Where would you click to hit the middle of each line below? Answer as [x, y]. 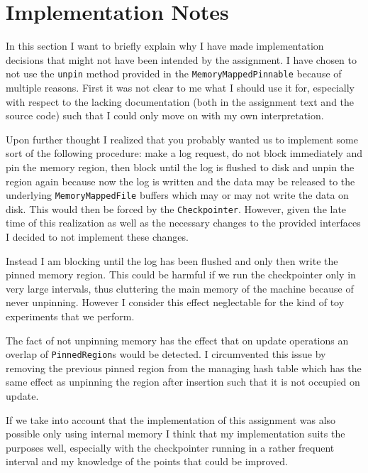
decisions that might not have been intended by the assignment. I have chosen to [182, 59]
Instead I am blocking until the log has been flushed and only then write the [172, 260]
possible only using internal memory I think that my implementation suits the [175, 434]
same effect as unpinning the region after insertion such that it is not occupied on [183, 382]
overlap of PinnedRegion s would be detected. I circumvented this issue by [166, 354]
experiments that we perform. [70, 316]
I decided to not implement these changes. [97, 237]
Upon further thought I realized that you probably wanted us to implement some [182, 139]
